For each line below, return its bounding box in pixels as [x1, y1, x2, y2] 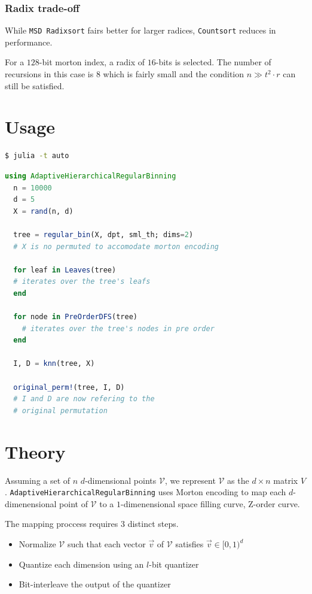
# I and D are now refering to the [13, 395, 155, 404]
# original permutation [13, 406, 108, 415]
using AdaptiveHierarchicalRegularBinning [5, 171, 176, 180]
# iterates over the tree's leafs [13, 277, 151, 286]
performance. [5, 35, 53, 48]
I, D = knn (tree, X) [13, 359, 95, 368]
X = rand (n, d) [13, 207, 74, 216]
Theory [5, 439, 66, 463]
